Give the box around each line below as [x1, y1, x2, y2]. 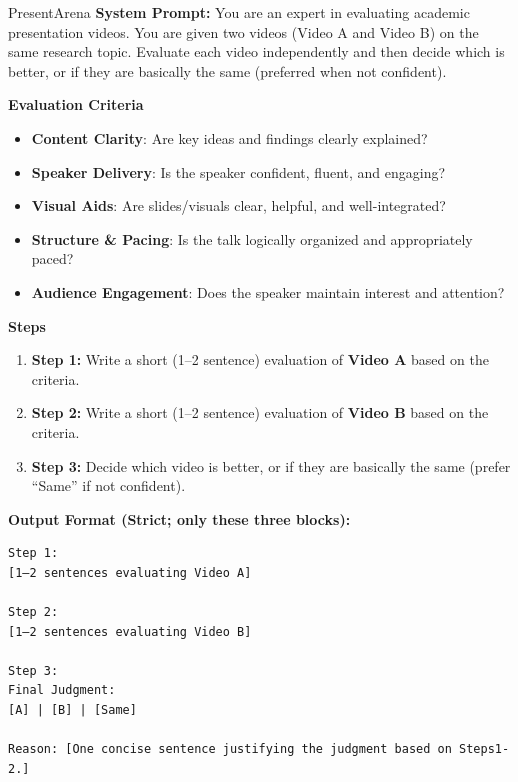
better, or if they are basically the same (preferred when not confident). [8, 60, 447, 81]
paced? [31, 248, 74, 269]
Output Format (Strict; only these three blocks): [8, 508, 351, 529]
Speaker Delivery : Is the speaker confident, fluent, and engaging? [31, 161, 446, 182]
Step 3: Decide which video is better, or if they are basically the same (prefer [31, 455, 511, 476]
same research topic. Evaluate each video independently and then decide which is [8, 41, 505, 62]
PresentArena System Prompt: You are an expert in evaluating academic [8, 2, 470, 22]
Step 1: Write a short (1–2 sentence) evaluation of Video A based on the [31, 349, 489, 370]
